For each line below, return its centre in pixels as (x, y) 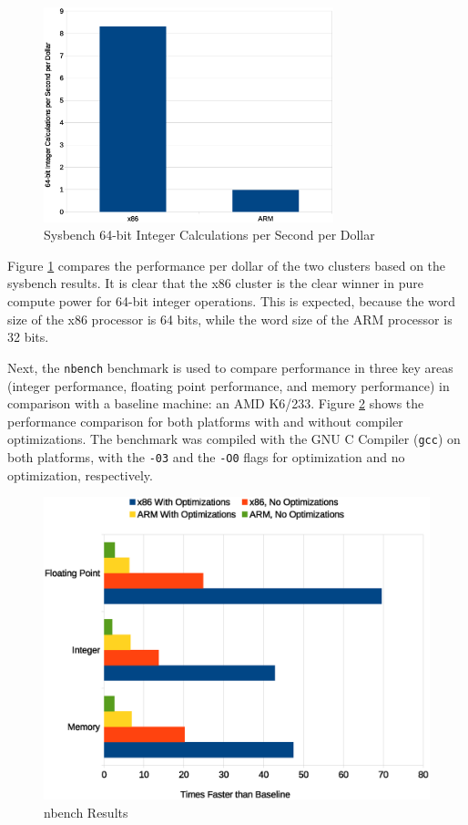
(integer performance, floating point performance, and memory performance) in (229, 385)
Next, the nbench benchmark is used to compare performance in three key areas (230, 367)
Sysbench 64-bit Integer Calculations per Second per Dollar (209, 235)
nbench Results (86, 812)
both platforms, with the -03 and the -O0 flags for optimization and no (206, 456)
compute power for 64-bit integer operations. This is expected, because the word (232, 301)
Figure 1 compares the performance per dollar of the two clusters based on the (227, 265)
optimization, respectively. (80, 474)
